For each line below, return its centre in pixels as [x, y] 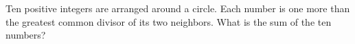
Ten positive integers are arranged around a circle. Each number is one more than [178, 8]
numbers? [26, 35]
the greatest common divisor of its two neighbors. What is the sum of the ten [169, 21]
